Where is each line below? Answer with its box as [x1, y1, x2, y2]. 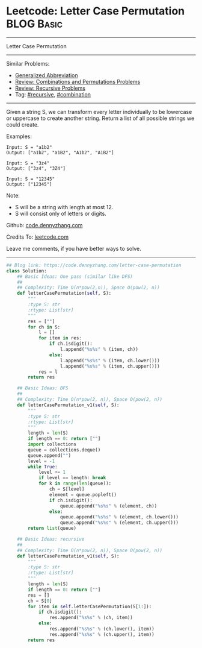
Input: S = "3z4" [6, 160, 50, 166]
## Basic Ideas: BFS [17, 385, 69, 391]
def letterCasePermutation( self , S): [17, 291, 112, 297]
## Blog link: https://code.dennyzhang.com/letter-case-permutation [6, 262, 182, 268]
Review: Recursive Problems [14, 84, 86, 92]
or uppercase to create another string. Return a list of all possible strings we [6, 115, 195, 122]
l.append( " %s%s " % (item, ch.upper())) [60, 363, 161, 369]
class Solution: [6, 268, 47, 274]
